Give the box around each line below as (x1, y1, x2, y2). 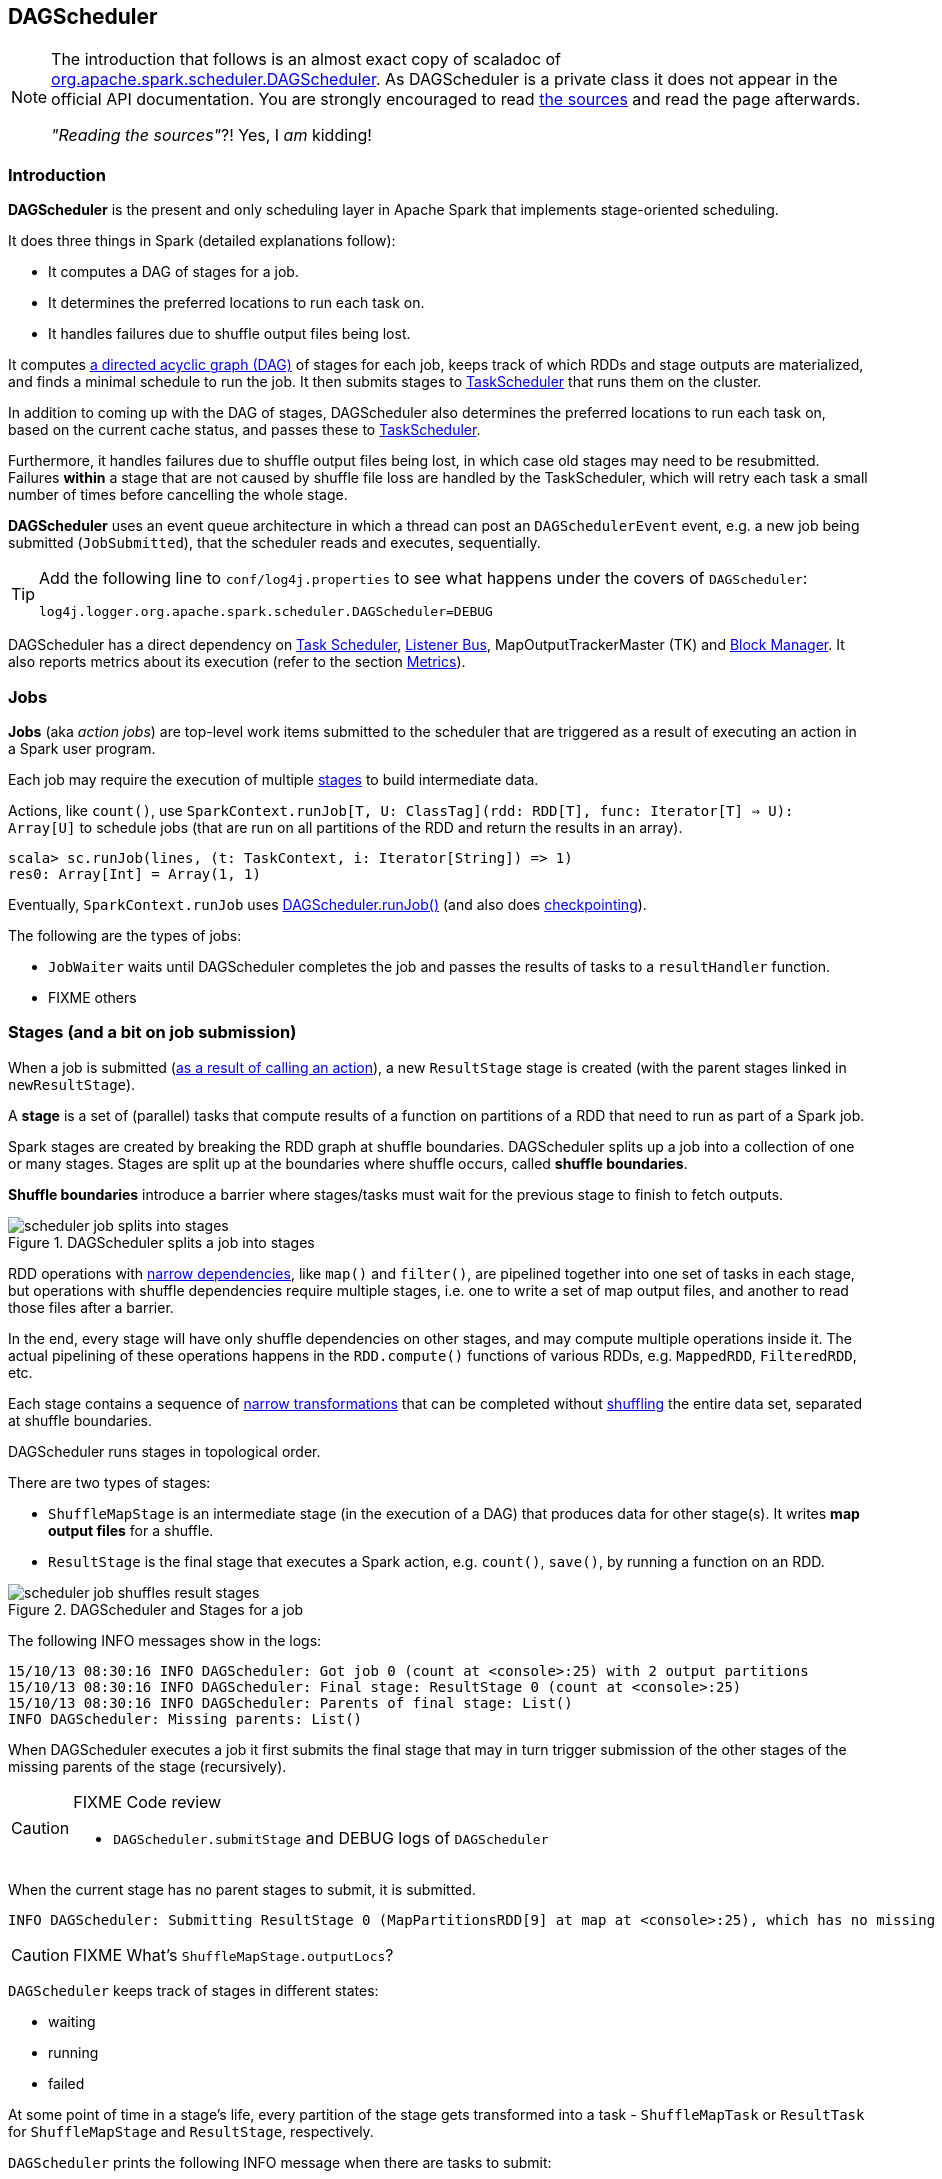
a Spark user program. (8, 739, 156, 757)
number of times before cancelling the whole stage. (8, 486, 348, 504)
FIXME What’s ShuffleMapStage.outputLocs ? (73, 1944, 394, 1965)
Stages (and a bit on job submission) (8, 1022, 297, 1043)
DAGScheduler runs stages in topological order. (8, 1442, 321, 1460)
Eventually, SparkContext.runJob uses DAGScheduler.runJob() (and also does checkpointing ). (8, 895, 647, 913)
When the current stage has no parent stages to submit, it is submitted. (8, 1880, 476, 1898)
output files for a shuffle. (48, 1521, 214, 1539)
